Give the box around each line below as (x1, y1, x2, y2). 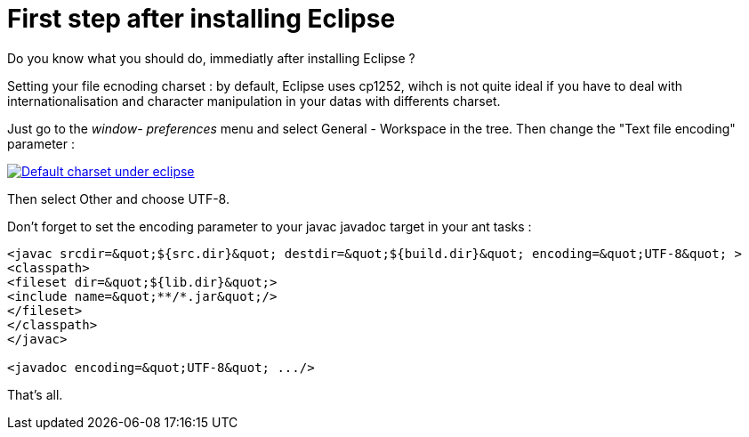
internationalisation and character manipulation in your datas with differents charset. (7, 93, 501, 109)
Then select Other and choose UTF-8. (7, 190, 230, 206)
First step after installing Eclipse (7, 4, 396, 34)
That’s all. (7, 386, 63, 402)
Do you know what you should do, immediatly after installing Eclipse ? (7, 50, 415, 66)
